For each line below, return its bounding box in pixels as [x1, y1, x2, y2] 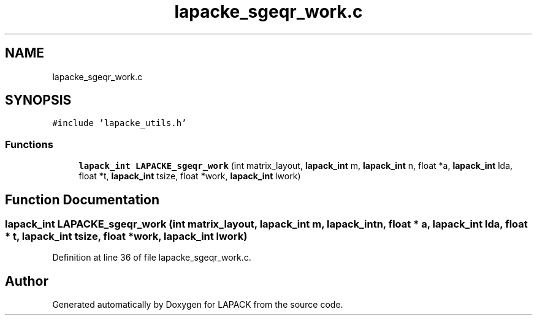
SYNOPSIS [5, 92, 72, 108]
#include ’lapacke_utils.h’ [52, 118, 187, 128]
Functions [5, 138, 53, 151]
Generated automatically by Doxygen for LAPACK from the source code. [52, 299, 343, 310]
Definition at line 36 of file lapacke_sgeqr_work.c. [52, 252, 251, 263]
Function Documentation [5, 192, 159, 207]
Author [5, 273, 48, 289]
